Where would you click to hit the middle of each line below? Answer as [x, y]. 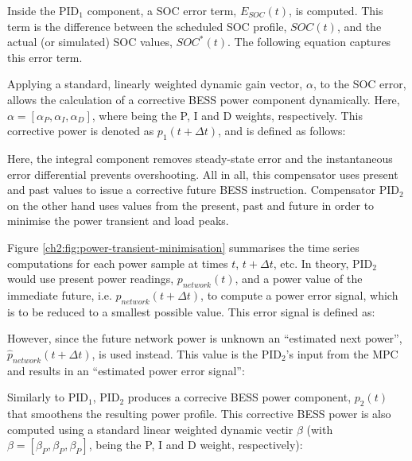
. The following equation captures [309, 42]
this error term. [45, 57]
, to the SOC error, [360, 84]
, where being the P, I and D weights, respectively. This [227, 115]
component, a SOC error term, [162, 10]
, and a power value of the [299, 279]
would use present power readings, [91, 279]
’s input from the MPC [342, 353]
